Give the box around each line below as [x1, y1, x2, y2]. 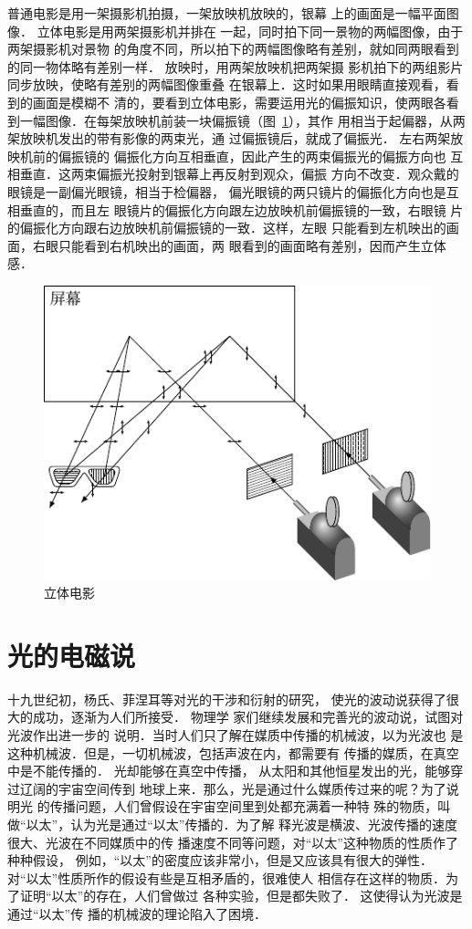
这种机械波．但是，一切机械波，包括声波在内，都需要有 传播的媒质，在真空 [7, 743, 459, 762]
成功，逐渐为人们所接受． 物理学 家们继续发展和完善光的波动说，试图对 [32, 707, 464, 726]
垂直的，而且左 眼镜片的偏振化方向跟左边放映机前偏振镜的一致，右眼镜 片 [19, 200, 464, 219]
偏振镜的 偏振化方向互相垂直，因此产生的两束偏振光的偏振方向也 [58, 146, 446, 165]
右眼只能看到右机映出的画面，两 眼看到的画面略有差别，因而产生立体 [32, 235, 446, 255]
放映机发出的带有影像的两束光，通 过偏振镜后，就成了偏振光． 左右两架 [19, 129, 451, 148]
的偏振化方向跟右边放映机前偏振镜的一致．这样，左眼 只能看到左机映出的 [7, 218, 446, 237]
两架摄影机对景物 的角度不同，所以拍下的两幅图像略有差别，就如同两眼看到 [7, 39, 459, 58]
